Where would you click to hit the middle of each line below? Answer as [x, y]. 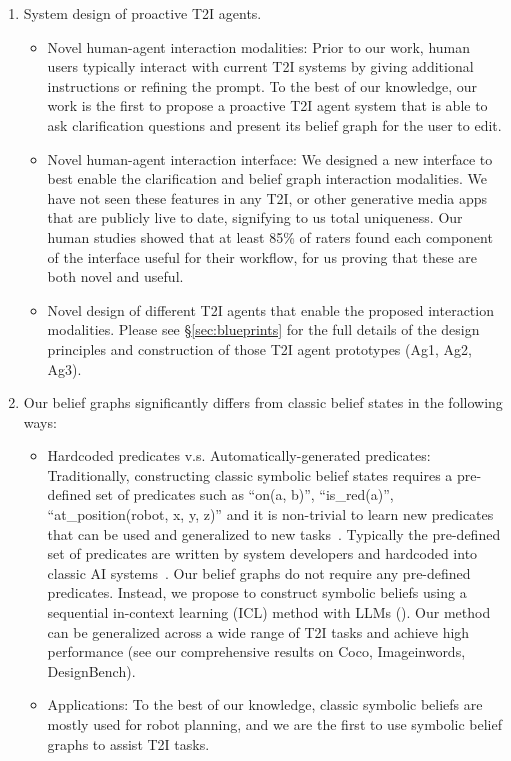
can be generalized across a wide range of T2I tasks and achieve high [258, 631]
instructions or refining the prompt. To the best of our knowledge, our [262, 85]
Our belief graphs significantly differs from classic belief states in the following [263, 402]
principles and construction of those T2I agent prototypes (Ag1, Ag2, [259, 348]
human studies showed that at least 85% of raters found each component [270, 236]
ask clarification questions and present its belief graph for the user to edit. [274, 124]
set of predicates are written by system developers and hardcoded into [262, 553]
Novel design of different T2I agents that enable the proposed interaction [270, 309]
